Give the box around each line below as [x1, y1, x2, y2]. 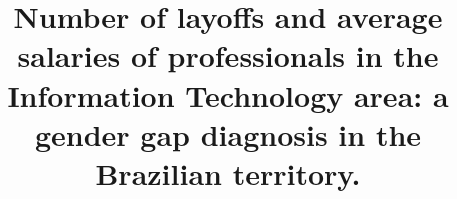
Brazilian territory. [95, 152, 361, 193]
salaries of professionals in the [17, 35, 439, 76]
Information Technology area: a [7, 74, 449, 115]
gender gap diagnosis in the [34, 113, 422, 154]
